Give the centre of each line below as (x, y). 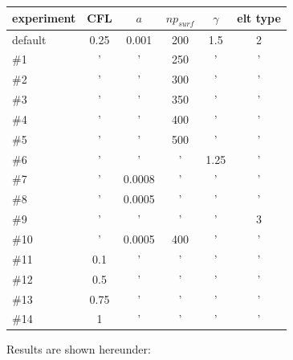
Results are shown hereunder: (79, 349)
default (29, 39)
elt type (259, 18)
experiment (44, 18)
